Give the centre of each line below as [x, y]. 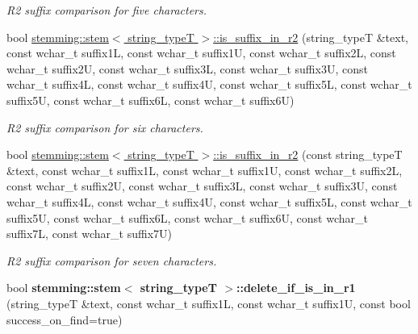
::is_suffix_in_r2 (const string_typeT [308, 154]
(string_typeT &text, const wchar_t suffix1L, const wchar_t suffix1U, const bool [209, 303]
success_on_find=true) [65, 319]
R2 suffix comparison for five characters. [107, 10]
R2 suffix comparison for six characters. [105, 127]
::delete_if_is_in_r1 [296, 288]
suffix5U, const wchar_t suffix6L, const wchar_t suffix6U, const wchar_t [187, 217]
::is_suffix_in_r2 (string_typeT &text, [311, 37]
